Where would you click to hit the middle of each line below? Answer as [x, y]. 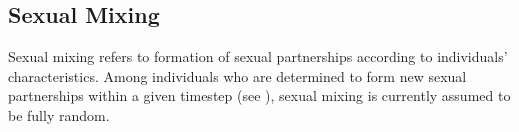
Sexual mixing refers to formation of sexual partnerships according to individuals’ [258, 56]
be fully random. [59, 114]
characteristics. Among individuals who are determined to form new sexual [237, 75]
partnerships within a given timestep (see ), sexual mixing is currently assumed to [259, 95]
